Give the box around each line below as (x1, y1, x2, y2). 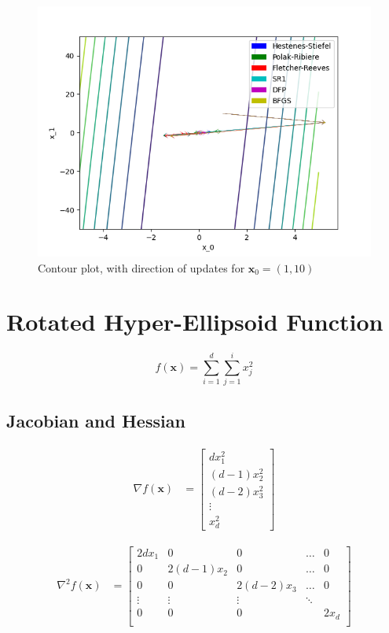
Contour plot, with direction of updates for (38, 259, 245, 276)
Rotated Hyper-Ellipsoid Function (6, 305, 383, 338)
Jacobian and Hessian (6, 408, 185, 432)
